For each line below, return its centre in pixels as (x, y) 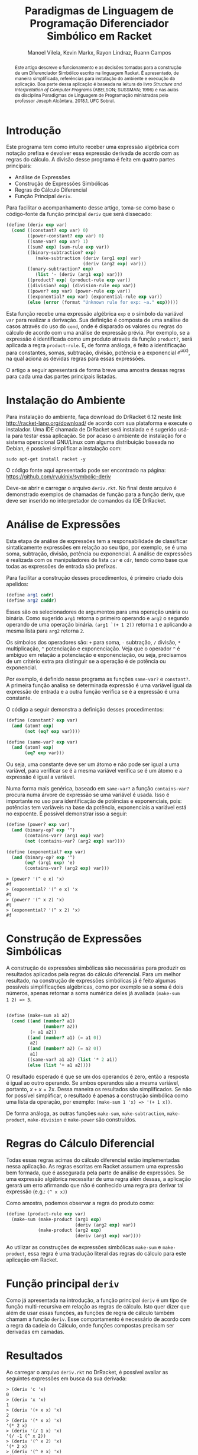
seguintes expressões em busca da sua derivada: (66, 1378)
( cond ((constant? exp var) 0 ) (50, 231)
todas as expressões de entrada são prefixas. (61, 566)
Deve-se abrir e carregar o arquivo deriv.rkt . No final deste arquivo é (92, 488)
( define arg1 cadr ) (30, 595)
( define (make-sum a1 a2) (38, 1016)
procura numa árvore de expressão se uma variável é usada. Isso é (88, 795)
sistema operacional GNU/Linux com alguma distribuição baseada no (90, 442)
